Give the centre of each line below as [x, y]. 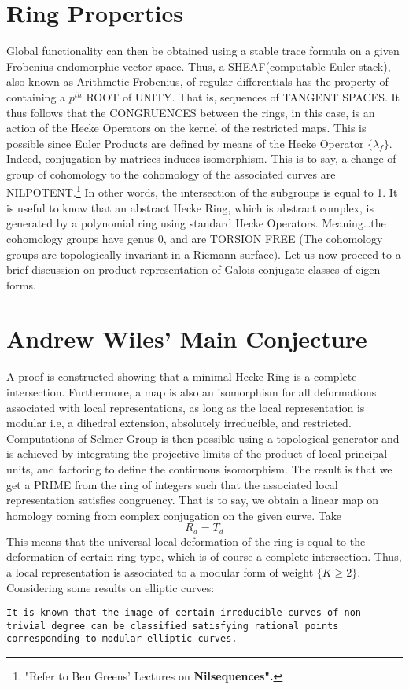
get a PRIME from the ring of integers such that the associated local [172, 484]
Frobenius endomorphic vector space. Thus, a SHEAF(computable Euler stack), [199, 66]
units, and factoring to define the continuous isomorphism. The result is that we [199, 468]
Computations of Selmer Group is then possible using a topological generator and [203, 438]
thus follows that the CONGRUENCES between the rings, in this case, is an [191, 112]
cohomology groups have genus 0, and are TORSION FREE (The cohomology [195, 238]
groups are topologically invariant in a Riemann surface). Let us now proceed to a [204, 254]
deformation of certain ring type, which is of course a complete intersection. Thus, [204, 556]
